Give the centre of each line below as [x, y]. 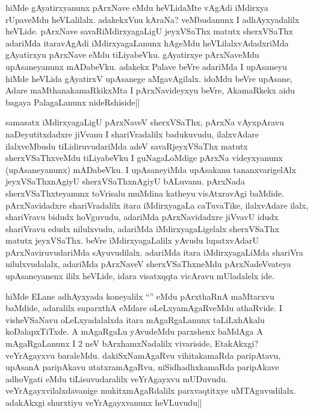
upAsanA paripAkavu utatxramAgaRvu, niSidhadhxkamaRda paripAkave [142, 367]
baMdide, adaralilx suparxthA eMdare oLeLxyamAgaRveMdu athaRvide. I [144, 308]
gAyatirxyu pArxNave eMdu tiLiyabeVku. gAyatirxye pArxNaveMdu [132, 55]
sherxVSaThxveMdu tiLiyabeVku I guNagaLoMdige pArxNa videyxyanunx [144, 158]
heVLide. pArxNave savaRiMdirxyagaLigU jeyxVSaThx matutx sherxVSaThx [149, 31]
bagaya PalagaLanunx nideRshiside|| [73, 102]
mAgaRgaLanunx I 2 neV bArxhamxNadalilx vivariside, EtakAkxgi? [132, 343]
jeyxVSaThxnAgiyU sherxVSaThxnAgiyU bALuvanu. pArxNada [125, 181]
